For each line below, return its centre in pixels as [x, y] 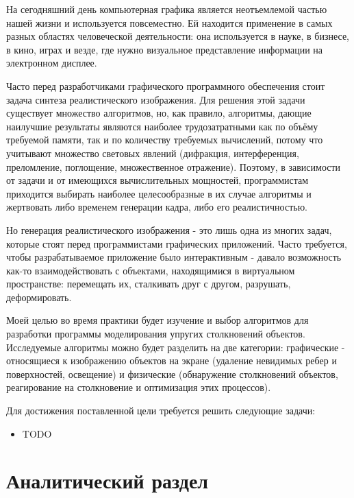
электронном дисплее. [52, 63]
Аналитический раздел [108, 481]
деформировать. [39, 297]
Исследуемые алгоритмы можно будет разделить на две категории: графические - [176, 347]
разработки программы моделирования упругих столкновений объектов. [156, 334]
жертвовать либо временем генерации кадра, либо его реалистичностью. [157, 207]
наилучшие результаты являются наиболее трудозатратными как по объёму [162, 126]
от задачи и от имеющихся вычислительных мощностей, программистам [157, 180]
